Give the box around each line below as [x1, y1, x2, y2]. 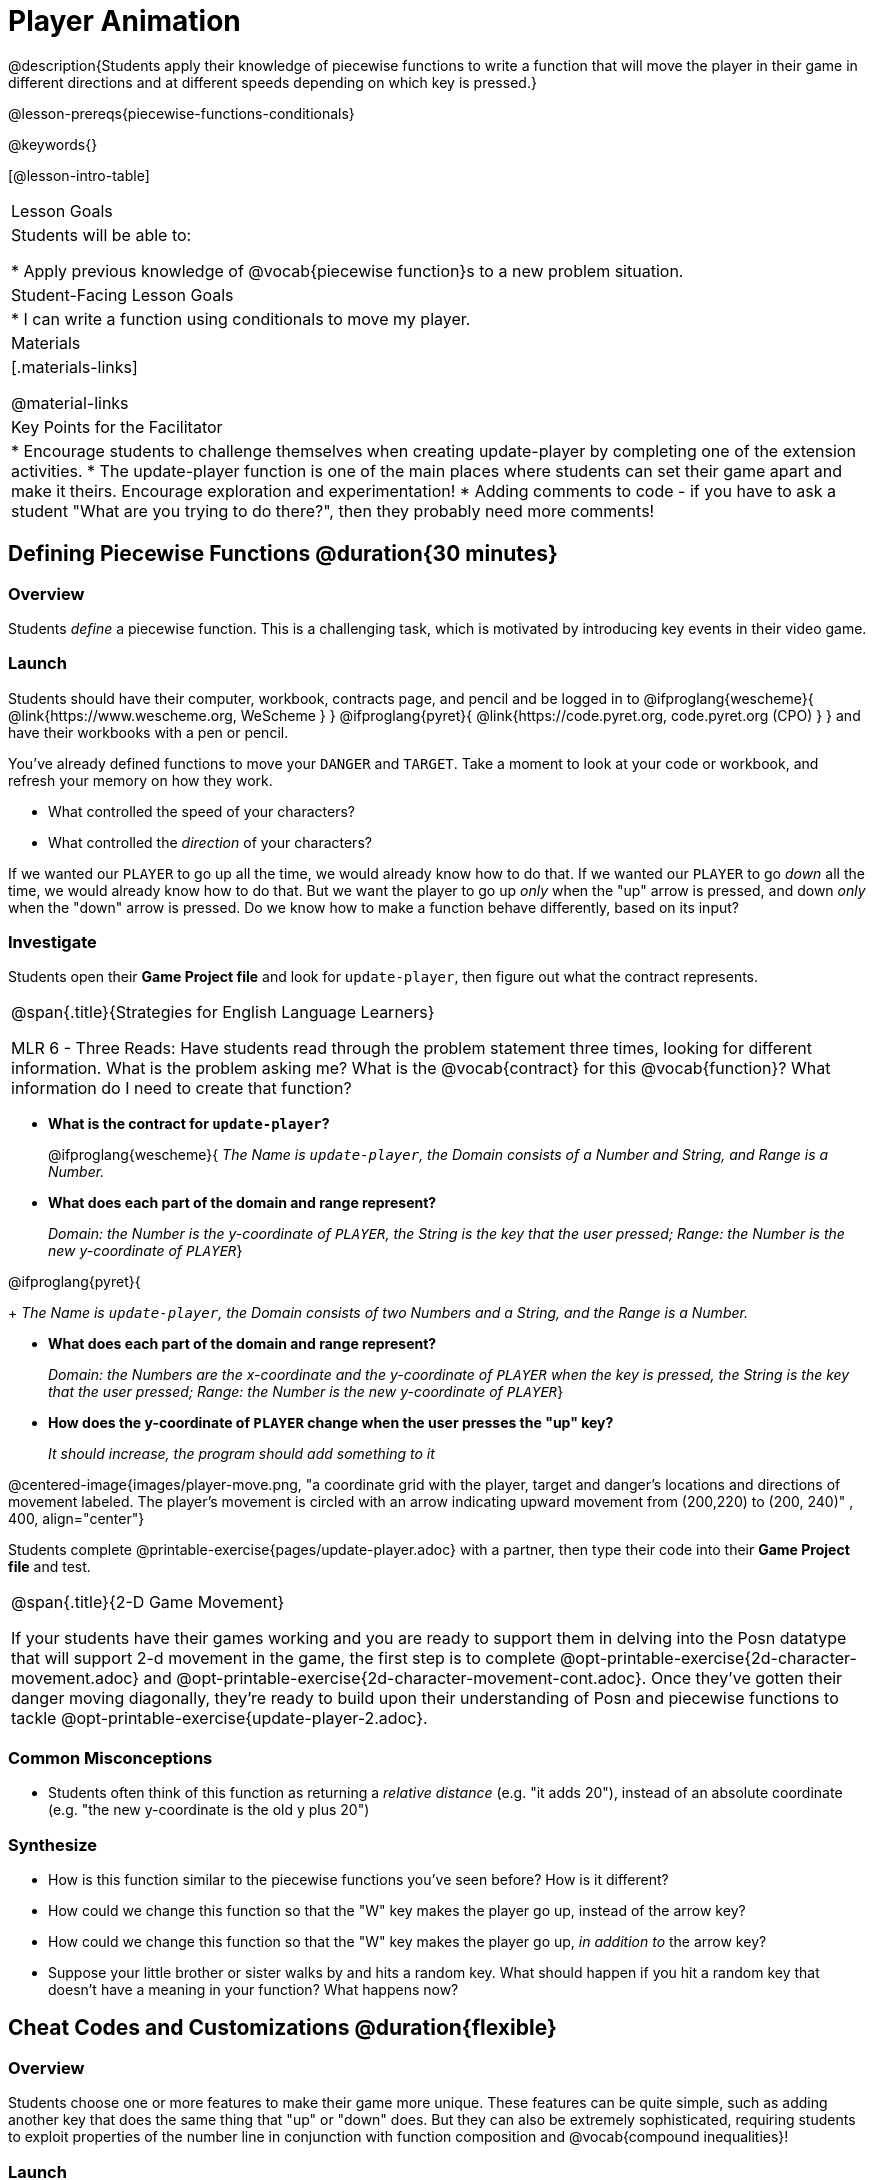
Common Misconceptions [8, 1747, 213, 1768]
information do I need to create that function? [11, 1078, 352, 1099]
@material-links [11, 392, 129, 413]
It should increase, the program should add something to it [48, 1445, 435, 1463]
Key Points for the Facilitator [11, 416, 223, 437]
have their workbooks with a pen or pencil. [8, 723, 289, 741]
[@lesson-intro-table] [8, 166, 150, 184]
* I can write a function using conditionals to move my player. [11, 308, 471, 329]
